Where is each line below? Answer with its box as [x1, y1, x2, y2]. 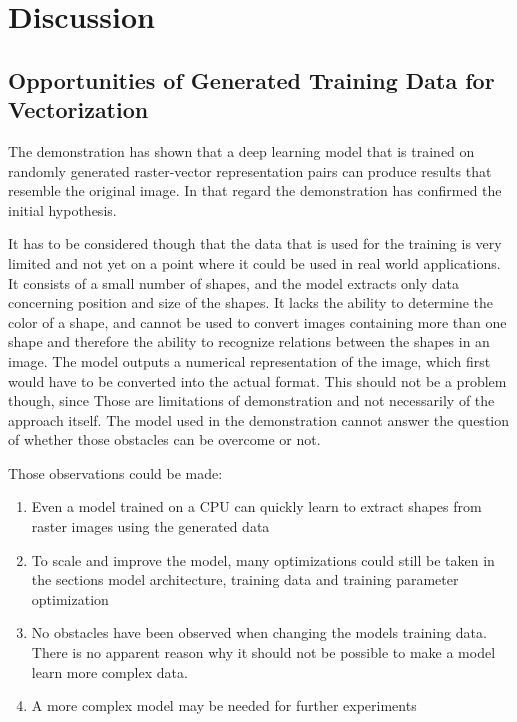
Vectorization [8, 94, 149, 125]
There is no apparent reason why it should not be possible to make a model [31, 642, 496, 663]
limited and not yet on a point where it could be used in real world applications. [8, 252, 501, 273]
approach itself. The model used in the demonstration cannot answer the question [8, 409, 510, 430]
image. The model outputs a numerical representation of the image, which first [8, 350, 491, 371]
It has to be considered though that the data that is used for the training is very [8, 233, 502, 254]
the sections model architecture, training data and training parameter [31, 569, 459, 590]
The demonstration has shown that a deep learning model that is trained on [8, 140, 475, 161]
